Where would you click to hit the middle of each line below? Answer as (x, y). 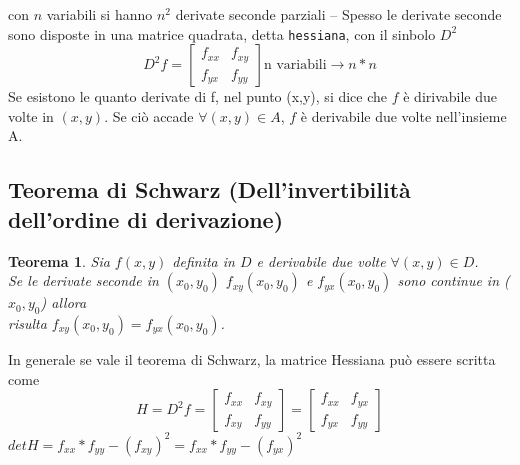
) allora (63, 302)
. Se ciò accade (149, 115)
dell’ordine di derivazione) (146, 218)
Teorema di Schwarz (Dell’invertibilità (209, 189)
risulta (27, 323)
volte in (31, 115)
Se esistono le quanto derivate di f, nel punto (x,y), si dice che (198, 96)
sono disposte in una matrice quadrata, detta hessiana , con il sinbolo (222, 33)
